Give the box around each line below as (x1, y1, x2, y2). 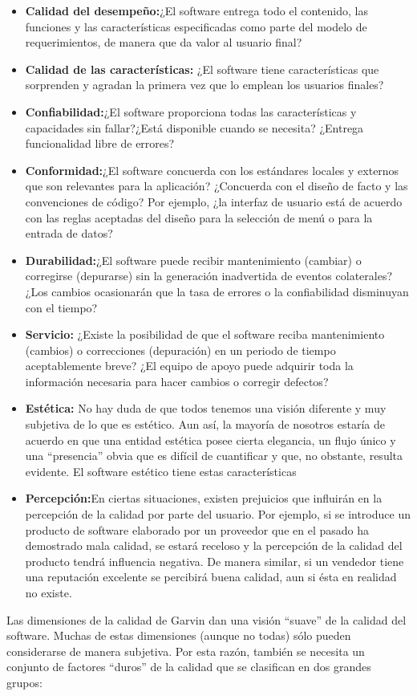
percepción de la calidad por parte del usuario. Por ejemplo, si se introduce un (25, 506, 411, 523)
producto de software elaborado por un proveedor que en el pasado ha (25, 521, 369, 538)
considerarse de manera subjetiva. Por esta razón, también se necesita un (6, 642, 365, 659)
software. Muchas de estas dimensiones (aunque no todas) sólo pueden (6, 627, 351, 644)
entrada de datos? (25, 225, 113, 242)
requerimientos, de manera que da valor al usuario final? (25, 34, 302, 51)
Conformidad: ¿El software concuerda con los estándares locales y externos (25, 161, 399, 178)
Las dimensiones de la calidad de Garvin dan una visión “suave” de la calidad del (6, 611, 407, 628)
